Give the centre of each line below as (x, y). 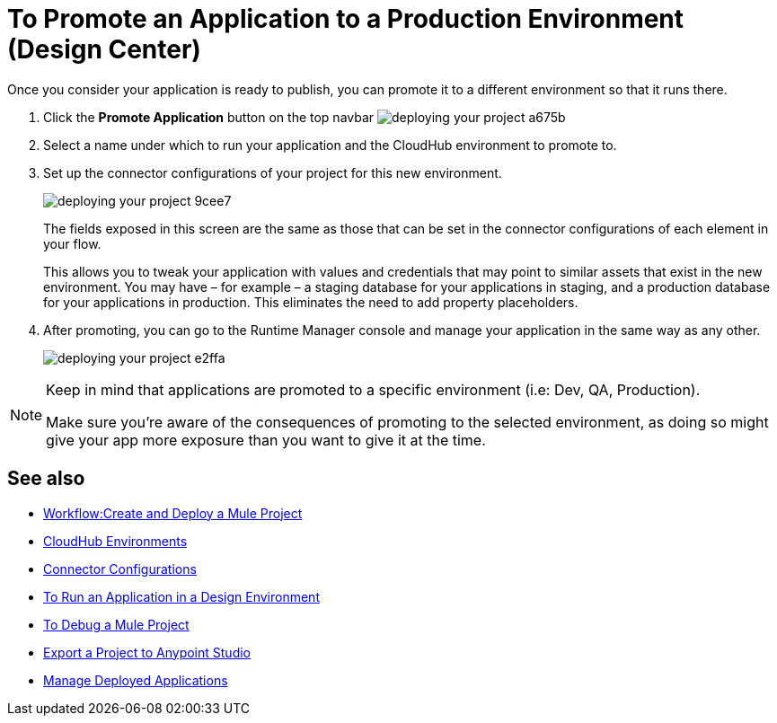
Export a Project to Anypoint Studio (147, 652)
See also (46, 479)
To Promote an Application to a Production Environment (346, 19)
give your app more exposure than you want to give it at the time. (266, 440)
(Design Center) (104, 49)
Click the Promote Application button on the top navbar (209, 117)
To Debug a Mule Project (116, 624)
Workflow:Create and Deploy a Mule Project (173, 513)
